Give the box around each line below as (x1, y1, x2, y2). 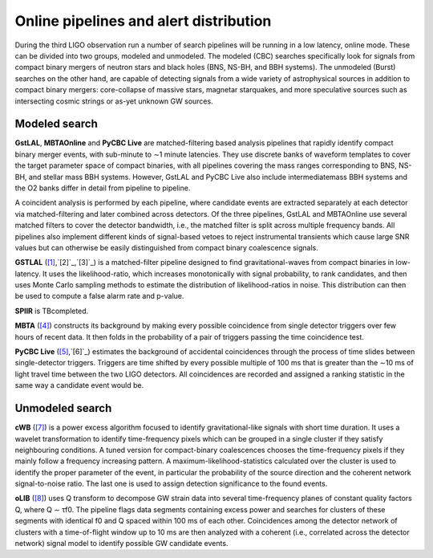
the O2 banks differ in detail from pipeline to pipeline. (14, 183, 191, 193)
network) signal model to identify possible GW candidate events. (14, 539, 229, 548)
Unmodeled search (14, 401, 112, 415)
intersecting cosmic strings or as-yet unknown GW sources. (14, 96, 213, 106)
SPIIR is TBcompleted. (14, 306, 89, 316)
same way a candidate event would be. (14, 381, 144, 390)
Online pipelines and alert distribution (14, 12, 272, 30)
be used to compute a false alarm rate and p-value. (14, 291, 184, 301)
